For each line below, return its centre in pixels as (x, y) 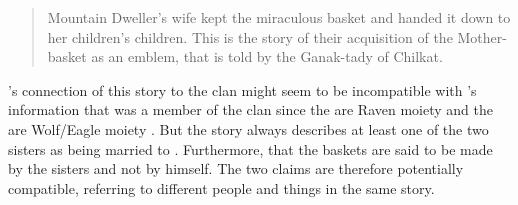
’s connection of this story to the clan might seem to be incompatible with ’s (242, 89)
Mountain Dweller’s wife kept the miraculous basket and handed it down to (279, 17)
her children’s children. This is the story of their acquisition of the (250, 36)
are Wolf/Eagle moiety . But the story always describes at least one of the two (248, 128)
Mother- (482, 36)
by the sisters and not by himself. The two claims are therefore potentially (236, 168)
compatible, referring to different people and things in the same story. (221, 187)
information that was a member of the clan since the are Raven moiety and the (250, 109)
